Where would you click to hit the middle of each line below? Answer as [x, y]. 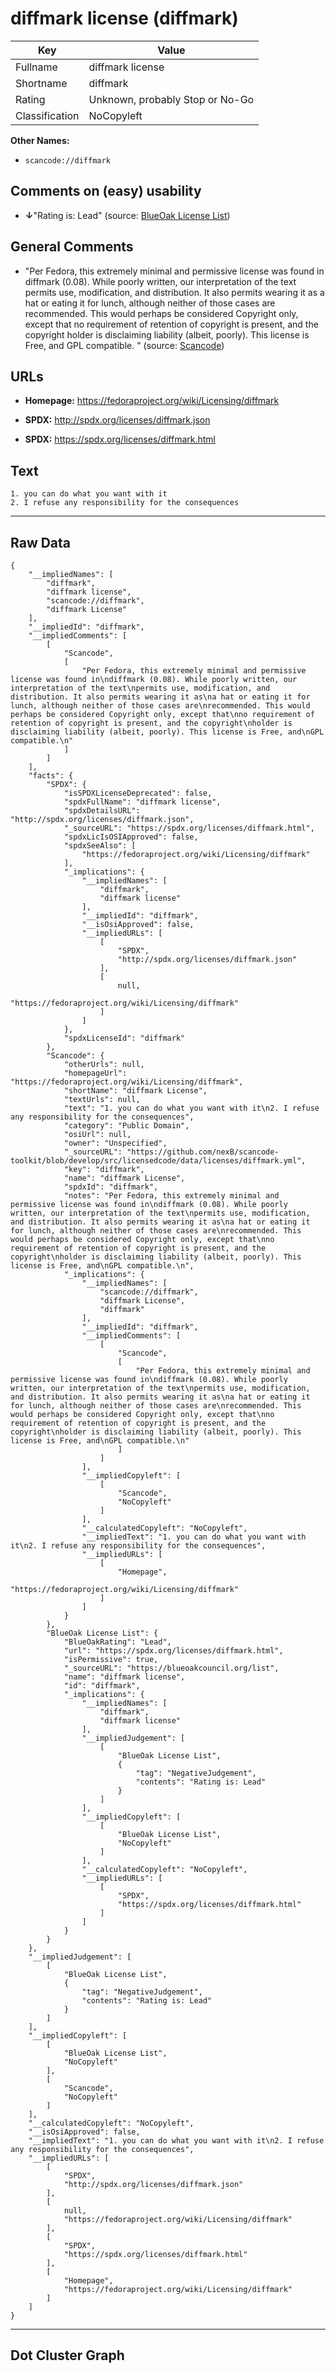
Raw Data [41, 542]
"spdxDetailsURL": [102, 811]
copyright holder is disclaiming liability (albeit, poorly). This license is [167, 334]
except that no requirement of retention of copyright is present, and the [171, 324]
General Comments [72, 247]
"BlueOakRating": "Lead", [117, 1642]
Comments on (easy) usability [106, 191]
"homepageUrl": [95, 1073]
